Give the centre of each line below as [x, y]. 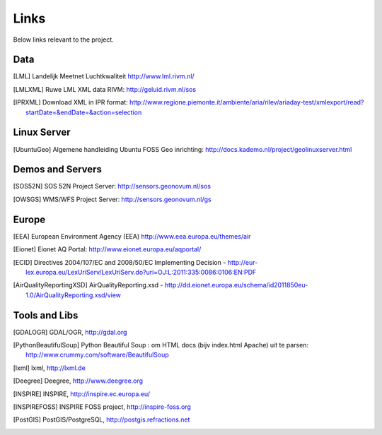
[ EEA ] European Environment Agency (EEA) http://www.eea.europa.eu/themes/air [132, 236]
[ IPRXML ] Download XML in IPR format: [70, 102]
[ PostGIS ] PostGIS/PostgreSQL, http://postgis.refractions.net [102, 419]
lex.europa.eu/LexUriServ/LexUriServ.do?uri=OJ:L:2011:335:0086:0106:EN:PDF [141, 272]
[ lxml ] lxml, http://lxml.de [50, 368]
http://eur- [243, 262]
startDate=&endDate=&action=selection [84, 112]
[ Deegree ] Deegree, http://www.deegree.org [78, 381]
